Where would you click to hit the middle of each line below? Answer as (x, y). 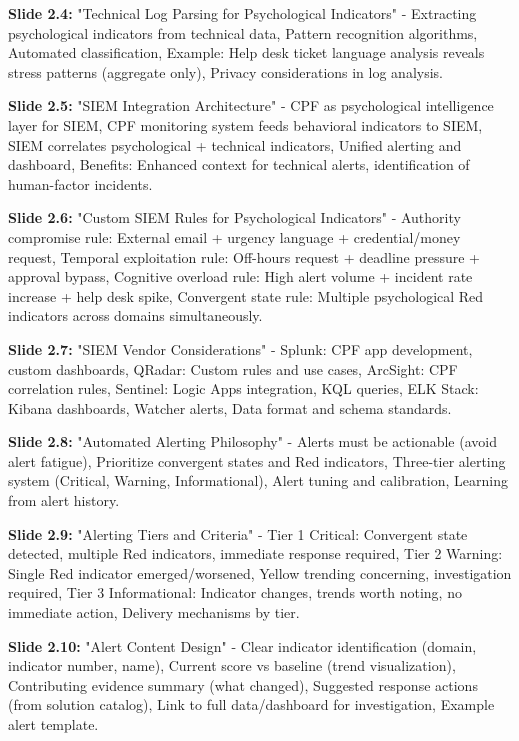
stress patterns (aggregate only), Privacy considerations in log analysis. (226, 71)
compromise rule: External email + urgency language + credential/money (234, 236)
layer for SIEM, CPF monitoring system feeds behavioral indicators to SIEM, (245, 124)
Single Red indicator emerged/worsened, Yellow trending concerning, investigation (260, 572)
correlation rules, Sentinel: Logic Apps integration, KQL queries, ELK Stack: (243, 388)
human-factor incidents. (80, 183)
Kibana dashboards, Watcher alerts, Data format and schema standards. (230, 407)
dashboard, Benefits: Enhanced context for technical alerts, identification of (239, 164)
